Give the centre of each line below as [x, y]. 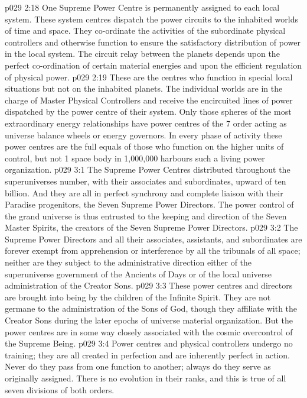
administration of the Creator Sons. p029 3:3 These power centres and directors [149, 285]
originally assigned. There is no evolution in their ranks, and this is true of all [146, 378]
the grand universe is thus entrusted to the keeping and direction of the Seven [146, 216]
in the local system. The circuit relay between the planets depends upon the [142, 54]
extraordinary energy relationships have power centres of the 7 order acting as [146, 123]
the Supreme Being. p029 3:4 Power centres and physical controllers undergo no [149, 343]
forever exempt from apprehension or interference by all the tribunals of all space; [153, 250]
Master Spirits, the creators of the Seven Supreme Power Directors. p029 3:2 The [151, 227]
